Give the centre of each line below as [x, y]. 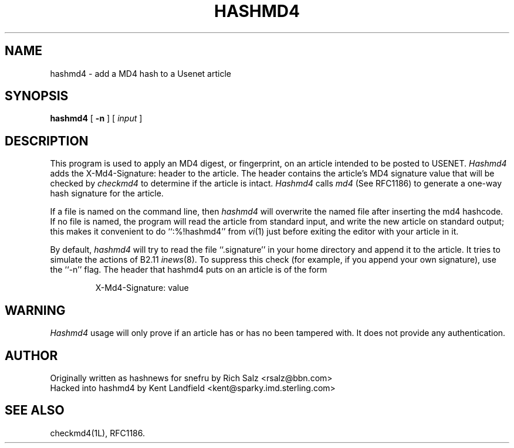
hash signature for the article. [107, 194]
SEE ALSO [35, 410]
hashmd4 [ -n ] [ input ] [96, 118]
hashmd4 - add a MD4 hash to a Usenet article [141, 73]
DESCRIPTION [47, 141]
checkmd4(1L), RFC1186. [97, 433]
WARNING [35, 310]
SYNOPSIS [37, 96]
